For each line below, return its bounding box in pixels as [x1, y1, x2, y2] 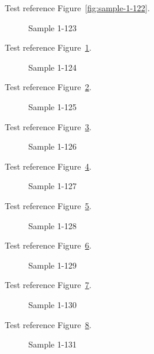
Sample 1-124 [28, 61, 77, 73]
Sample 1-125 [28, 100, 77, 113]
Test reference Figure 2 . [5, 81, 91, 93]
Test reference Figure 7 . [5, 279, 91, 291]
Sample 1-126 [28, 140, 77, 153]
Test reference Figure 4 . [5, 160, 91, 172]
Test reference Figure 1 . [5, 41, 91, 54]
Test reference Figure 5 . [5, 199, 91, 211]
